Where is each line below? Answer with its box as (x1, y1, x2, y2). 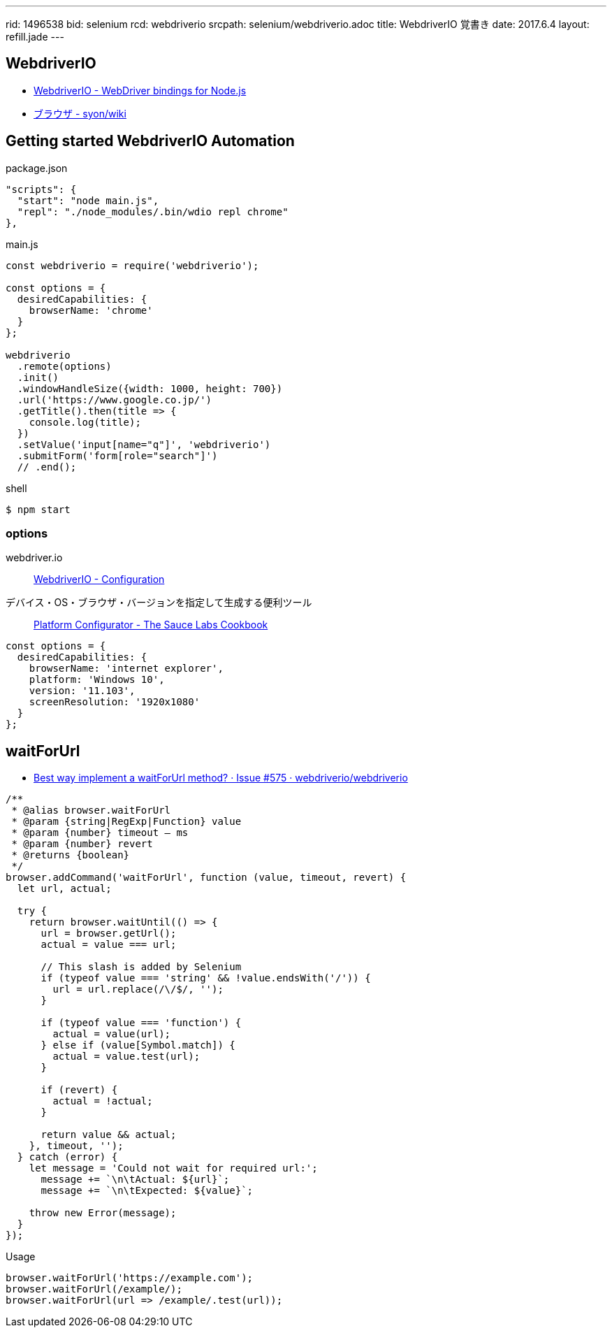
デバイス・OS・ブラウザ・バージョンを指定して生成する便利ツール (6, 596, 312, 609)
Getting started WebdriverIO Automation (6, 132, 295, 150)
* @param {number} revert (11, 838, 153, 850)
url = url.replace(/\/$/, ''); (52, 983, 224, 995)
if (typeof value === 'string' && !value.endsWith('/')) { (41, 972, 371, 984)
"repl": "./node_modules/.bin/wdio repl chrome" (17, 206, 289, 217)
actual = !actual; (52, 1095, 153, 1107)
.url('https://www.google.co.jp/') (17, 394, 212, 405)
